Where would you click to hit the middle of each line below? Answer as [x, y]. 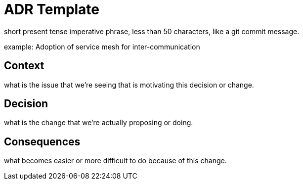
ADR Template [52, 9]
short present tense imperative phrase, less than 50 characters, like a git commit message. [152, 31]
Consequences [42, 141]
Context [24, 66]
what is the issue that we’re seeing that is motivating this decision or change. [129, 85]
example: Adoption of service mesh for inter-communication [102, 46]
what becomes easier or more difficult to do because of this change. [115, 161]
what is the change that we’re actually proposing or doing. [99, 123]
